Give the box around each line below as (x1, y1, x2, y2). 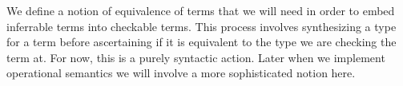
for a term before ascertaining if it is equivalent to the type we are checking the (6, 33, 397, 50)
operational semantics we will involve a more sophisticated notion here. (6, 64, 356, 81)
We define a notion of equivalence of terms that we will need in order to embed (6, 2, 395, 18)
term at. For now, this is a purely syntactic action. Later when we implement (6, 49, 385, 65)
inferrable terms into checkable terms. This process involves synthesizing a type (6, 18, 397, 34)
